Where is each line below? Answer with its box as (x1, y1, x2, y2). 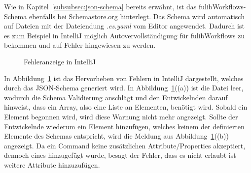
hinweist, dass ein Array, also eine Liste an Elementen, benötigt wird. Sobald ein (4, 102, 248, 112)
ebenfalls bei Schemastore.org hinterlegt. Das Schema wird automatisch (29, 11, 245, 21)
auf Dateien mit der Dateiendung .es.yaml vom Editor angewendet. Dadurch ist (4, 21, 245, 31)
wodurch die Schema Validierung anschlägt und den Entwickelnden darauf (4, 92, 228, 102)
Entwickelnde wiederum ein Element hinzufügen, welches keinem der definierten (4, 121, 245, 131)
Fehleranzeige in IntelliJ (24, 56, 96, 66)
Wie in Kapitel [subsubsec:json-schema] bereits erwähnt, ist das (4, 1, 197, 11)
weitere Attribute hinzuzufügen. (4, 159, 100, 170)
